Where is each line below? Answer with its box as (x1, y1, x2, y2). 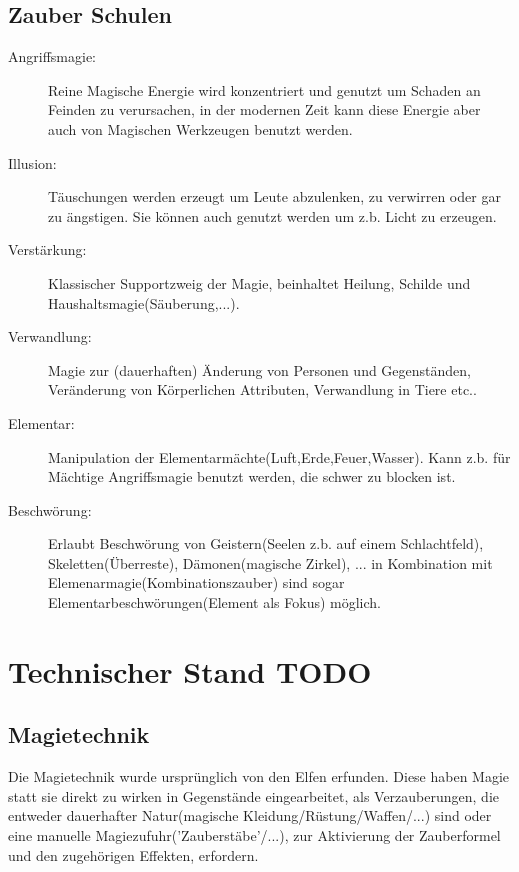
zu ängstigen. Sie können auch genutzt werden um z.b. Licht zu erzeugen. (48, 205, 497, 226)
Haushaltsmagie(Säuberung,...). (48, 292, 240, 313)
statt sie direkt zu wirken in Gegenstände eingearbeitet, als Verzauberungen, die (8, 785, 499, 806)
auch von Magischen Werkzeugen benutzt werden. (48, 118, 353, 139)
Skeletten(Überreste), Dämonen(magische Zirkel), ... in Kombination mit (48, 552, 493, 573)
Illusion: (8, 152, 57, 173)
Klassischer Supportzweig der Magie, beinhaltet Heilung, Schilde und (48, 272, 471, 293)
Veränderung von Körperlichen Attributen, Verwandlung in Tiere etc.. (48, 379, 477, 400)
